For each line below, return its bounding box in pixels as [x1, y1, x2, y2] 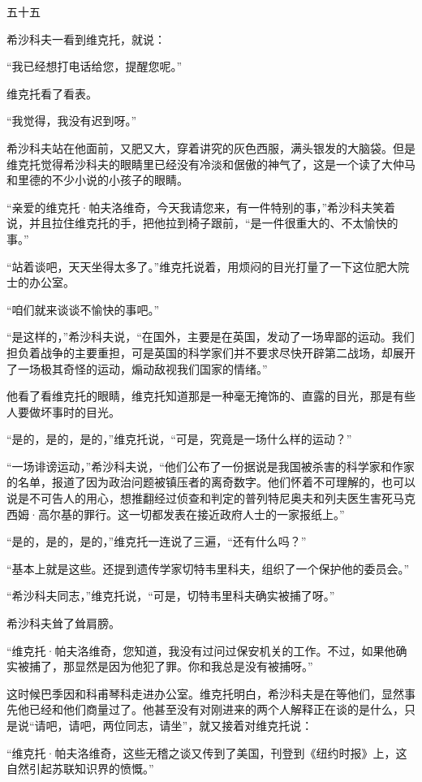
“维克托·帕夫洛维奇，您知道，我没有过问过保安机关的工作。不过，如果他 [6, 642, 396, 659]
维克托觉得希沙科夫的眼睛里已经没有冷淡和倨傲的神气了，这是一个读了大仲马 [6, 155, 416, 172]
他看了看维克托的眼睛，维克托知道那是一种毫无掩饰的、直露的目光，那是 [6, 387, 393, 404]
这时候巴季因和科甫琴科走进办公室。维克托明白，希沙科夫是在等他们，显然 [6, 685, 404, 702]
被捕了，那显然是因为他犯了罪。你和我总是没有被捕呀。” [17, 658, 313, 675]
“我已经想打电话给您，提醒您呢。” [6, 58, 183, 75]
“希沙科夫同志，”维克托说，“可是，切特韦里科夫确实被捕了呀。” [6, 587, 335, 604]
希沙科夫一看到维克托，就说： [6, 30, 166, 47]
